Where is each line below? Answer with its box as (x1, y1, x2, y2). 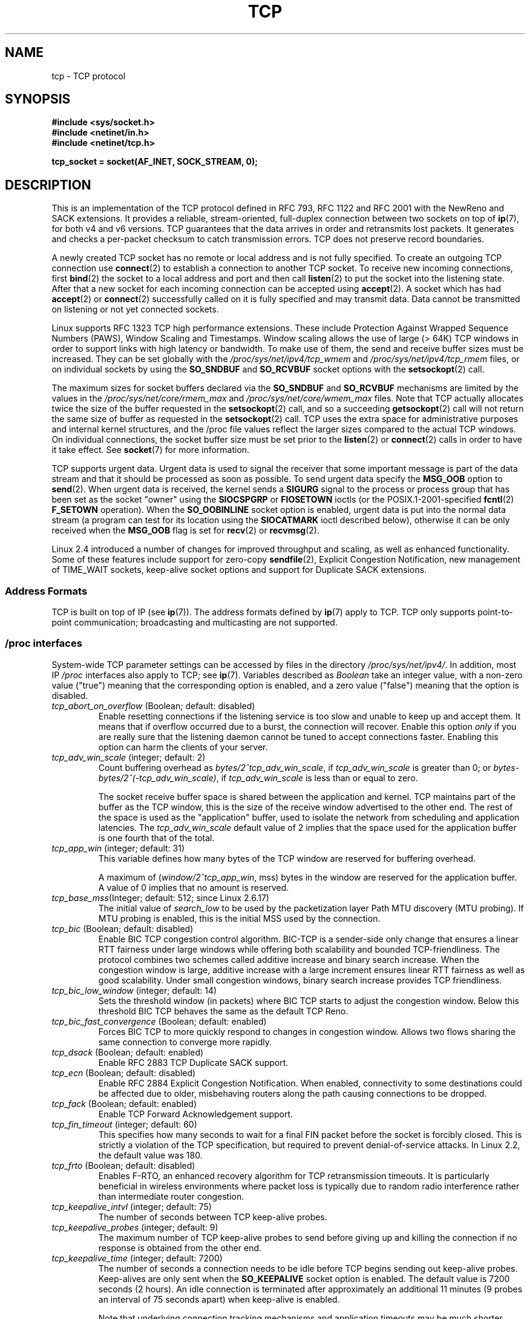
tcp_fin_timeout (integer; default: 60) (51, 1119, 197, 1129)
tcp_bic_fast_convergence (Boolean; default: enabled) (51, 1016, 267, 1026)
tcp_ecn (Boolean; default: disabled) (51, 1067, 196, 1078)
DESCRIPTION (5, 177, 91, 193)
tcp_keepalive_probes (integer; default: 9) (51, 1221, 218, 1232)
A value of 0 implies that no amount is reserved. (98, 882, 289, 893)
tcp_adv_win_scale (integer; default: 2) (51, 752, 206, 762)
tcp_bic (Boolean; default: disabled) (51, 923, 194, 934)
